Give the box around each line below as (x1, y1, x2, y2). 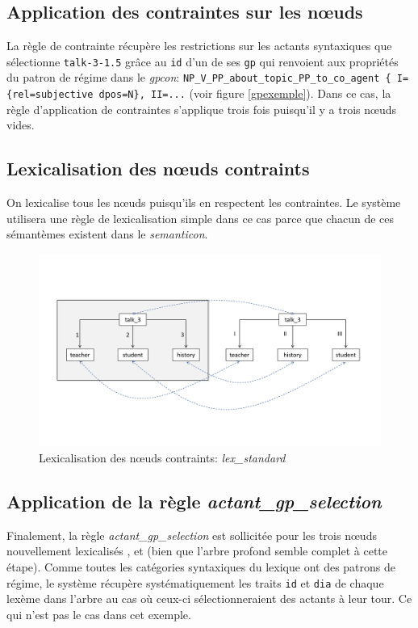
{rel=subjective (6, 89, 94, 101)
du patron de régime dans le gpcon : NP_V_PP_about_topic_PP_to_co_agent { (6, 69, 391, 86)
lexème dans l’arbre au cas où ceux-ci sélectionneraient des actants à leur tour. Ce (6, 590, 412, 607)
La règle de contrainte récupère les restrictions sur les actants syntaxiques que (6, 37, 392, 54)
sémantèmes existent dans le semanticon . (6, 225, 208, 242)
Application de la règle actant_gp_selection (6, 489, 382, 514)
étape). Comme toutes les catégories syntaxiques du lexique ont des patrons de (6, 558, 396, 575)
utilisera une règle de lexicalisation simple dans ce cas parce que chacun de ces (6, 209, 395, 226)
